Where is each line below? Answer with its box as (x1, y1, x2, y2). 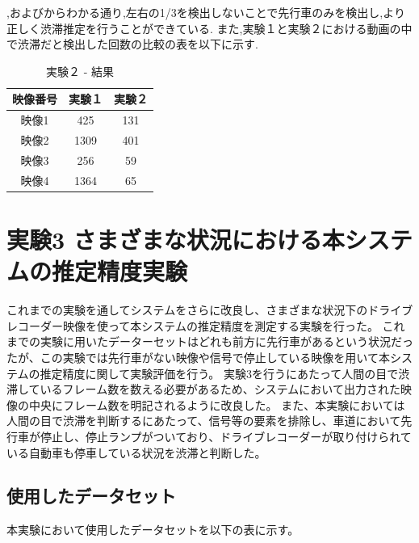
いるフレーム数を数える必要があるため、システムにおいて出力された (40, 381, 400, 398)
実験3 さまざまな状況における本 (6, 223, 345, 256)
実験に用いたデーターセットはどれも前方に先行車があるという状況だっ (40, 333, 413, 350)
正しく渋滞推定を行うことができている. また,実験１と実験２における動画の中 (6, 19, 413, 36)
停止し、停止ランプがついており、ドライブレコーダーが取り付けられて (40, 427, 412, 444)
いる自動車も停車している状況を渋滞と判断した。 (6, 444, 266, 461)
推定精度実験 (52, 255, 188, 288)
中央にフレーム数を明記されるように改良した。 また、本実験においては (28, 396, 405, 413)
